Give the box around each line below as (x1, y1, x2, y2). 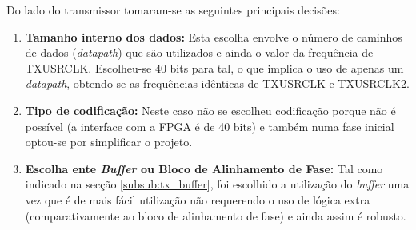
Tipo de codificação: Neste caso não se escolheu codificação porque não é (25, 101, 396, 118)
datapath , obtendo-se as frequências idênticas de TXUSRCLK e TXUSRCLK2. (25, 75, 410, 92)
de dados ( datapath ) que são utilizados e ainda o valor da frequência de (25, 44, 374, 61)
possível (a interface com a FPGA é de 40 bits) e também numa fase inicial (25, 117, 394, 134)
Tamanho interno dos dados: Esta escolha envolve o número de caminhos (25, 28, 402, 45)
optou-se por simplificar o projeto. (25, 133, 193, 150)
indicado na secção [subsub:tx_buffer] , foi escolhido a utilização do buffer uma (25, 176, 410, 192)
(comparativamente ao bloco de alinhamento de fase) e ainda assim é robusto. (25, 207, 406, 224)
